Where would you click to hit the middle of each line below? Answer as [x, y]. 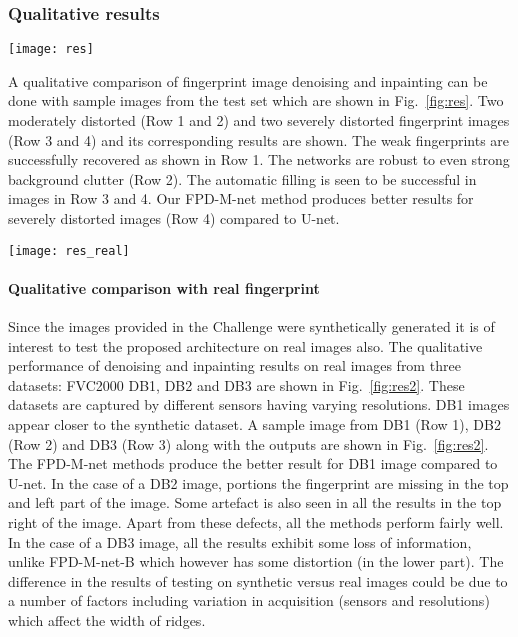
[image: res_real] [69, 250]
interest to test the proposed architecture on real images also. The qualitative [245, 345]
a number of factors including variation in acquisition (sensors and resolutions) [249, 600]
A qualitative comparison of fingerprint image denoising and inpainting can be [248, 80]
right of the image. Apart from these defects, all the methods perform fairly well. [256, 522]
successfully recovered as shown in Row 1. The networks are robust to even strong [259, 159]
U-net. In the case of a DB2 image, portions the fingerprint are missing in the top [258, 482]
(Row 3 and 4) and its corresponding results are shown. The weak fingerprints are [259, 139]
